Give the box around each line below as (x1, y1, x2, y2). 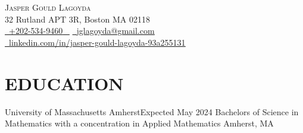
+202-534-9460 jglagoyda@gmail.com (9, 24, 155, 37)
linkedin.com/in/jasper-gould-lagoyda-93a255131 (9, 36, 186, 48)
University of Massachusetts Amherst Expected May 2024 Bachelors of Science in (5, 105, 299, 118)
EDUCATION (5, 71, 124, 95)
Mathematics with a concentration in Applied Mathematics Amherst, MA (5, 117, 274, 129)
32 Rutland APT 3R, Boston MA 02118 (5, 12, 150, 25)
